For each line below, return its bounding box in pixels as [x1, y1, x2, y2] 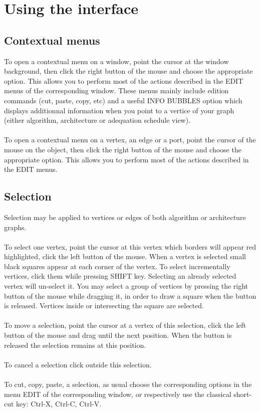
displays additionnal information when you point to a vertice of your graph [4, 105, 234, 115]
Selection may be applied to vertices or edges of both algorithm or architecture [4, 212, 246, 222]
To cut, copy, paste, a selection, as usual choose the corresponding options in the [4, 379, 252, 389]
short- [233, 388, 252, 399]
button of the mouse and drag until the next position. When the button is [4, 330, 232, 340]
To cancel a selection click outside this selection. [4, 359, 152, 369]
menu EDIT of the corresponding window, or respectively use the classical [4, 388, 231, 399]
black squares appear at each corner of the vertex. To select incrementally [4, 261, 230, 271]
